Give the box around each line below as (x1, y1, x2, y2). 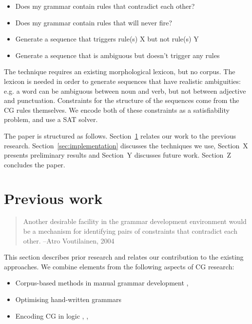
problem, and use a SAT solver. (4, 114, 98, 124)
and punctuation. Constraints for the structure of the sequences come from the (4, 95, 239, 105)
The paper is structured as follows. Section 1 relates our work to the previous (4, 130, 236, 141)
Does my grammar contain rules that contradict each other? (15, 1, 195, 11)
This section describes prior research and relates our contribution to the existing (4, 252, 244, 262)
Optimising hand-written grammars (15, 294, 122, 304)
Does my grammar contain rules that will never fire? (15, 17, 172, 27)
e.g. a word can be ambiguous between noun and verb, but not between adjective (4, 85, 246, 96)
